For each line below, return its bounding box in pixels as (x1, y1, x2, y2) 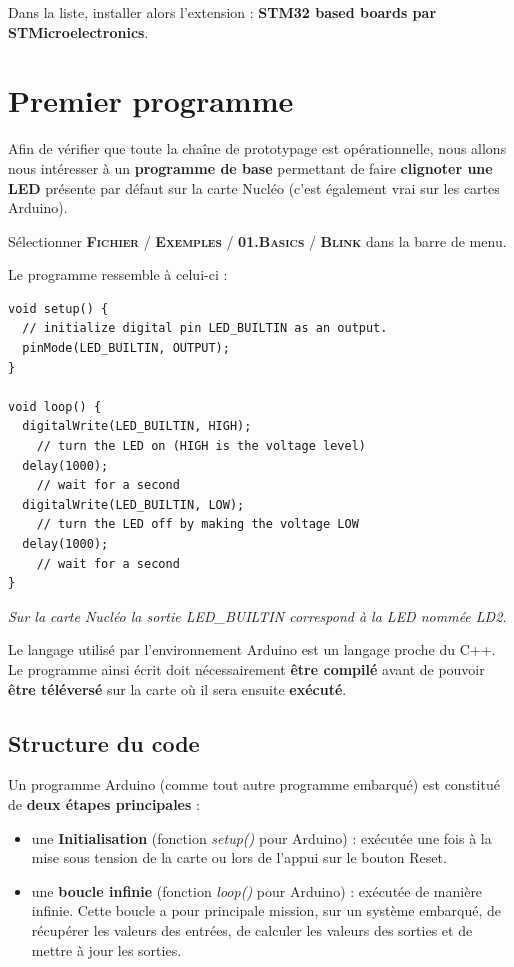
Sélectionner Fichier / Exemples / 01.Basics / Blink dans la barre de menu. (8, 230, 507, 251)
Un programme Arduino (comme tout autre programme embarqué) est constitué (8, 774, 500, 795)
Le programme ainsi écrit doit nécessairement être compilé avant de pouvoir (8, 658, 485, 679)
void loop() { (8, 399, 102, 414)
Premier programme (8, 80, 294, 121)
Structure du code (8, 727, 200, 758)
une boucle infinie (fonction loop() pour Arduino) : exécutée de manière (31, 880, 483, 901)
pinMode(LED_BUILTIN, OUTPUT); (22, 341, 230, 356)
